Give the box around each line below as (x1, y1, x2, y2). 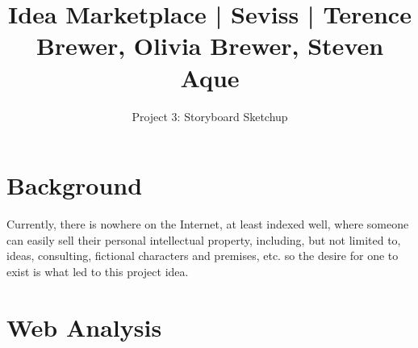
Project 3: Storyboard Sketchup (132, 107, 288, 124)
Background (6, 169, 143, 202)
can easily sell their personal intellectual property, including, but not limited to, (6, 231, 401, 248)
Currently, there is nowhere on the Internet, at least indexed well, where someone (6, 216, 409, 233)
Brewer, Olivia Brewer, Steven (36, 29, 384, 62)
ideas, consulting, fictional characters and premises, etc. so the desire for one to (6, 247, 399, 264)
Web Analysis (6, 310, 162, 343)
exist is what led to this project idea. (6, 262, 189, 279)
